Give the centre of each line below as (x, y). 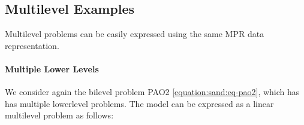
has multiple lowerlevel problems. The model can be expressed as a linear (139, 103)
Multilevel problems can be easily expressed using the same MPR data (135, 34)
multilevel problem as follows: (59, 115)
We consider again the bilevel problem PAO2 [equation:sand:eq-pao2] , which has (152, 92)
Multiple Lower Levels (52, 68)
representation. (32, 45)
